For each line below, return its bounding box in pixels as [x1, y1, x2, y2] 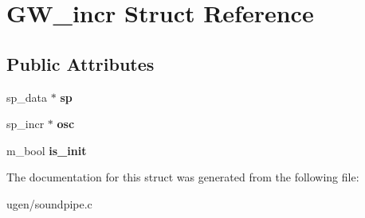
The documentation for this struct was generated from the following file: [6, 169, 359, 185]
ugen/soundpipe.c [6, 195, 92, 212]
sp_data [6, 88, 48, 105]
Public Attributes [6, 51, 155, 76]
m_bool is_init [6, 142, 87, 158]
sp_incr [6, 115, 45, 132]
